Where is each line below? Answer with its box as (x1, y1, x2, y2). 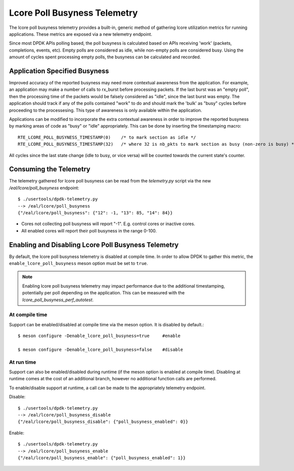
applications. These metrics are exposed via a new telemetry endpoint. (9, 31, 152, 37)
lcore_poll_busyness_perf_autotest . (22, 297, 94, 303)
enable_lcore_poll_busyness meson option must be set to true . (9, 261, 148, 266)
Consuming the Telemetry (9, 165, 91, 174)
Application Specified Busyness (9, 67, 109, 75)
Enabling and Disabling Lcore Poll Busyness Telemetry (9, 240, 179, 249)
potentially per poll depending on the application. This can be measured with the (22, 290, 185, 296)
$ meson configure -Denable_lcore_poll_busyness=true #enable (18, 333, 181, 339)
